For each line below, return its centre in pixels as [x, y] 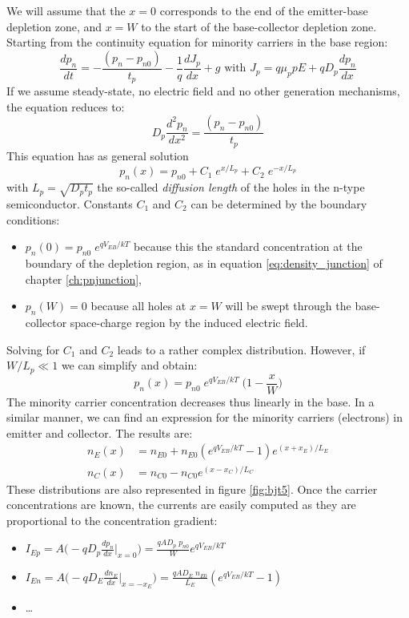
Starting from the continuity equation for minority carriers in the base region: [197, 42]
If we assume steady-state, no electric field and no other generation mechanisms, [203, 91]
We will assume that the [66, 10]
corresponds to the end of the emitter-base [264, 10]
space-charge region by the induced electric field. [189, 322]
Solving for [33, 349]
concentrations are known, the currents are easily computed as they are [181, 505]
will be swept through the [288, 306]
